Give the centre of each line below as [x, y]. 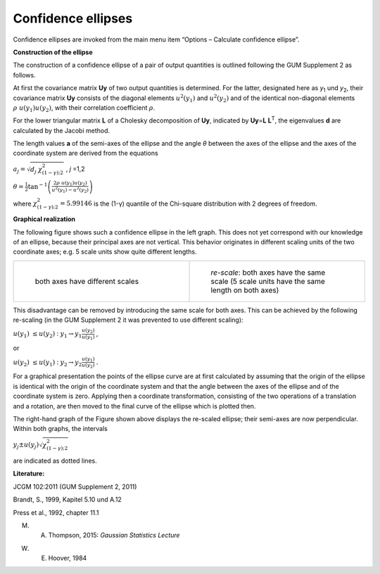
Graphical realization [44, 219]
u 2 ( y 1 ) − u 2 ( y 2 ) [70, 190]
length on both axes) [245, 290]
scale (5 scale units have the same [268, 281]
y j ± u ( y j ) [26, 445]
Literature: [29, 474]
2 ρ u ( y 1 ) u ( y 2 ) [70, 183]
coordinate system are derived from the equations [85, 153]
